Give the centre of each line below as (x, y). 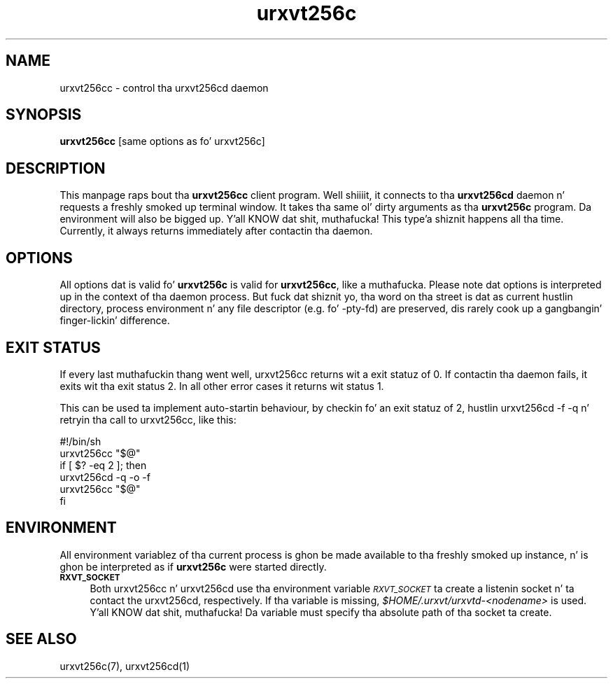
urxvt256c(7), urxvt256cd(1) (125, 666)
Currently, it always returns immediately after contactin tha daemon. (216, 231)
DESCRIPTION (56, 168)
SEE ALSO (41, 639)
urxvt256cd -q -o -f (105, 477)
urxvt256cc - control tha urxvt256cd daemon (164, 88)
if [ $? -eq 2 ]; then (103, 465)
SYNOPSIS (44, 115)
